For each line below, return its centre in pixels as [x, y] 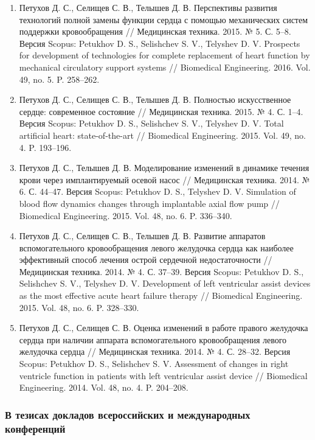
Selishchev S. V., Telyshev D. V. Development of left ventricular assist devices [165, 283]
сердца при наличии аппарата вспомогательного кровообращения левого [153, 339]
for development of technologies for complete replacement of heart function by [164, 55]
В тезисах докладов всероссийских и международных [128, 414]
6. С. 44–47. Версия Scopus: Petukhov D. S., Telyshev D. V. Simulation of [157, 191]
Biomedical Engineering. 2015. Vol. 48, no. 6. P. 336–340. [126, 215]
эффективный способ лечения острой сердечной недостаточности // [146, 260]
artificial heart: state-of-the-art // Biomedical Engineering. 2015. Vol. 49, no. [162, 135]
